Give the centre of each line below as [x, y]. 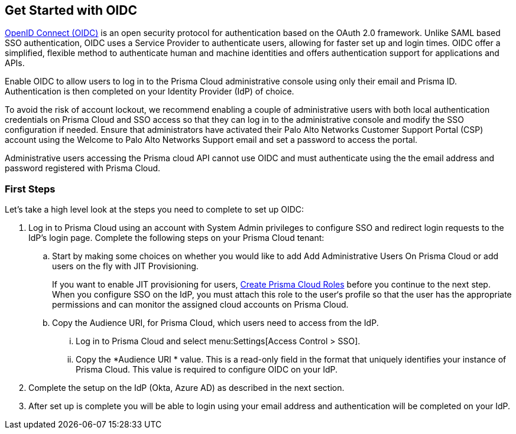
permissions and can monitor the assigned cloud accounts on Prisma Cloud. [200, 305]
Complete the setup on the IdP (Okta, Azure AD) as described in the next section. [186, 388]
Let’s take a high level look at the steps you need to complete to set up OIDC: [155, 210]
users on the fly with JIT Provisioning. [125, 266]
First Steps [30, 189]
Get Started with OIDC [71, 10]
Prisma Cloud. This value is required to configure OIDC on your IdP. [207, 370]
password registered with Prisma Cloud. [83, 168]
